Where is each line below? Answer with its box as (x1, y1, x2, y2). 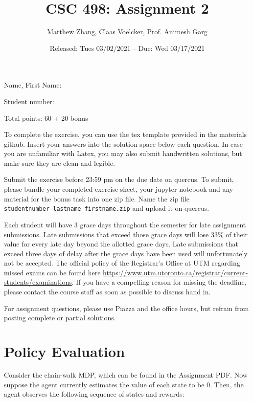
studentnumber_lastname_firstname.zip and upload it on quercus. (4, 203, 209, 213)
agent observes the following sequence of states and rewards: (4, 389, 184, 399)
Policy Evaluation (4, 341, 125, 361)
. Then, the (210, 379, 244, 389)
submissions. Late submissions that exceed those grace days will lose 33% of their (4, 229, 248, 239)
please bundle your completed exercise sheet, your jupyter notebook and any (4, 184, 233, 194)
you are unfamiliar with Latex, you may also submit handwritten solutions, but (4, 148, 242, 158)
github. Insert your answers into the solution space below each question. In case (4, 138, 243, 149)
